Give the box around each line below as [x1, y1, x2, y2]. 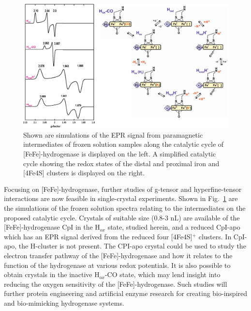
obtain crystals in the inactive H [4, 269, 100, 280]
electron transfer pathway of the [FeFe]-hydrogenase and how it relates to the [4, 250, 233, 261]
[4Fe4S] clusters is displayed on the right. [23, 168, 145, 178]
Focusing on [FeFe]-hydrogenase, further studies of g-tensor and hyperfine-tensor [4, 184, 242, 194]
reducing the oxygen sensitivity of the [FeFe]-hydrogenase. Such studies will [4, 279, 227, 289]
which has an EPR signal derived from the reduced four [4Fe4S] [4, 231, 192, 241]
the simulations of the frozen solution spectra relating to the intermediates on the [4, 203, 246, 213]
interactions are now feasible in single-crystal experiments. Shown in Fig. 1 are [4, 193, 238, 203]
